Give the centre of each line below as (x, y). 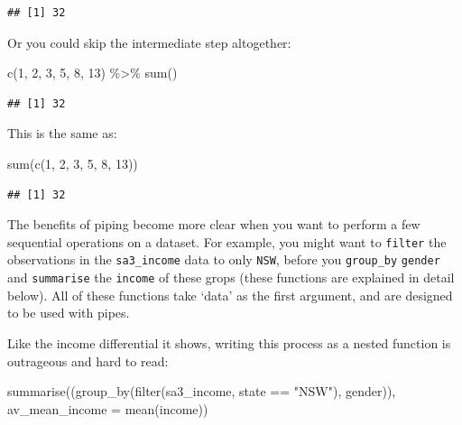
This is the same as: (62, 133)
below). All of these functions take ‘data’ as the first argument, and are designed (230, 295)
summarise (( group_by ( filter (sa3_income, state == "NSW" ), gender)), (202, 391)
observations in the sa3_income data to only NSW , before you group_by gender (224, 259)
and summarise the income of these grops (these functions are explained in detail (231, 277)
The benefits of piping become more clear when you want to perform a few (214, 224)
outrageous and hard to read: (88, 360)
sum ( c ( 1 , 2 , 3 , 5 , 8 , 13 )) (73, 163)
